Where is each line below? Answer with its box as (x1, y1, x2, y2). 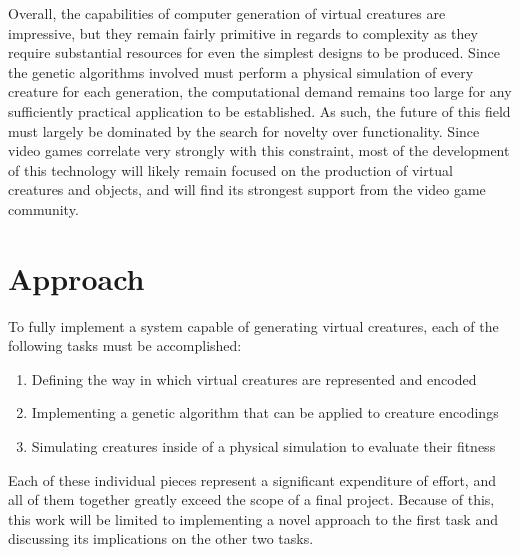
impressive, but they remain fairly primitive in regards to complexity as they (8, 22, 478, 43)
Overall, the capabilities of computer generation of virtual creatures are (8, 3, 446, 23)
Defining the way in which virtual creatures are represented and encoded (31, 368, 477, 389)
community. (8, 198, 79, 219)
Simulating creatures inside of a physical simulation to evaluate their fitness (31, 436, 496, 457)
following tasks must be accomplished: (8, 335, 242, 356)
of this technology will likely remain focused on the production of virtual (8, 159, 453, 180)
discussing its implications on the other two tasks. (8, 528, 314, 549)
